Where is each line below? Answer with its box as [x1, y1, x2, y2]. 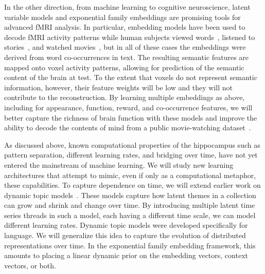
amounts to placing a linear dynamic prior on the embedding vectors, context [4, 250, 248, 261]
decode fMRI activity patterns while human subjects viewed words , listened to [4, 31, 255, 42]
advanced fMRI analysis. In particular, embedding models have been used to [4, 22, 245, 32]
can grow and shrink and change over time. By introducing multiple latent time [4, 200, 255, 210]
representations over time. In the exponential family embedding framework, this [4, 240, 256, 250]
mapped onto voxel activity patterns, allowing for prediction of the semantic [4, 62, 244, 72]
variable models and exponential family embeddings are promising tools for [4, 11, 241, 22]
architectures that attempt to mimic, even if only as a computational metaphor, [4, 169, 256, 180]
